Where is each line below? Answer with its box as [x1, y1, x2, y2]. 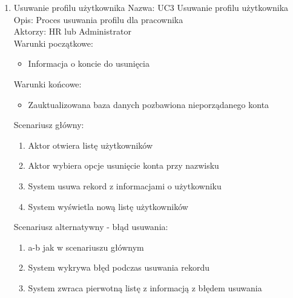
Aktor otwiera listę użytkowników [28, 138, 153, 151]
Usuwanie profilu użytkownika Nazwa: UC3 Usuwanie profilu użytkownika [13, 1, 289, 13]
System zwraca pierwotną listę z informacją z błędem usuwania [28, 281, 262, 294]
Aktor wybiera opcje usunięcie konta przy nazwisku [28, 159, 219, 172]
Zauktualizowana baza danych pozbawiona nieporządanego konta [28, 98, 269, 110]
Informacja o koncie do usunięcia [28, 57, 150, 70]
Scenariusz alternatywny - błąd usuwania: [13, 220, 168, 233]
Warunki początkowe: [13, 36, 93, 49]
